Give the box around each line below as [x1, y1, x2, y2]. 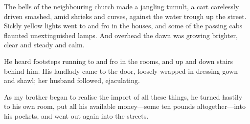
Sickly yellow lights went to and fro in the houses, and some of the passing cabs [4, 21, 243, 31]
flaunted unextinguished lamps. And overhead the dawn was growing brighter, [4, 30, 238, 40]
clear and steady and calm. [4, 40, 85, 50]
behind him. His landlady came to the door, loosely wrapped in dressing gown [4, 65, 238, 76]
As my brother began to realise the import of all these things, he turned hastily [4, 91, 243, 102]
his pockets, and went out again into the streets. [4, 110, 149, 121]
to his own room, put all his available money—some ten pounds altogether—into [4, 101, 246, 111]
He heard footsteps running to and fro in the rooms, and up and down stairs [4, 56, 233, 66]
